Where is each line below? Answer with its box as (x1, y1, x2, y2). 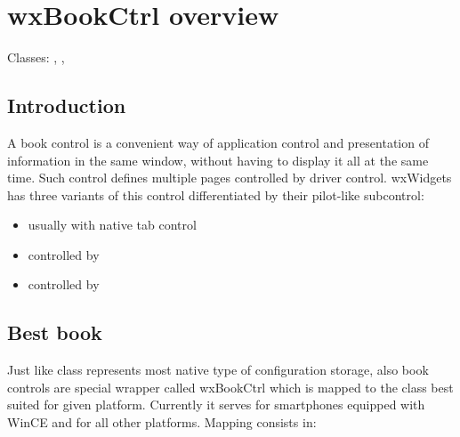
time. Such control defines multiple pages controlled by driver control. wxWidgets (7, 168, 452, 187)
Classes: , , (7, 48, 65, 67)
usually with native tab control (28, 215, 197, 234)
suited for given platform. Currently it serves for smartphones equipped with (7, 395, 425, 414)
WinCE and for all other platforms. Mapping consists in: (7, 413, 317, 432)
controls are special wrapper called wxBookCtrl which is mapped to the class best (7, 377, 454, 396)
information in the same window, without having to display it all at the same (7, 150, 429, 169)
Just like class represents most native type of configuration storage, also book (7, 360, 429, 379)
